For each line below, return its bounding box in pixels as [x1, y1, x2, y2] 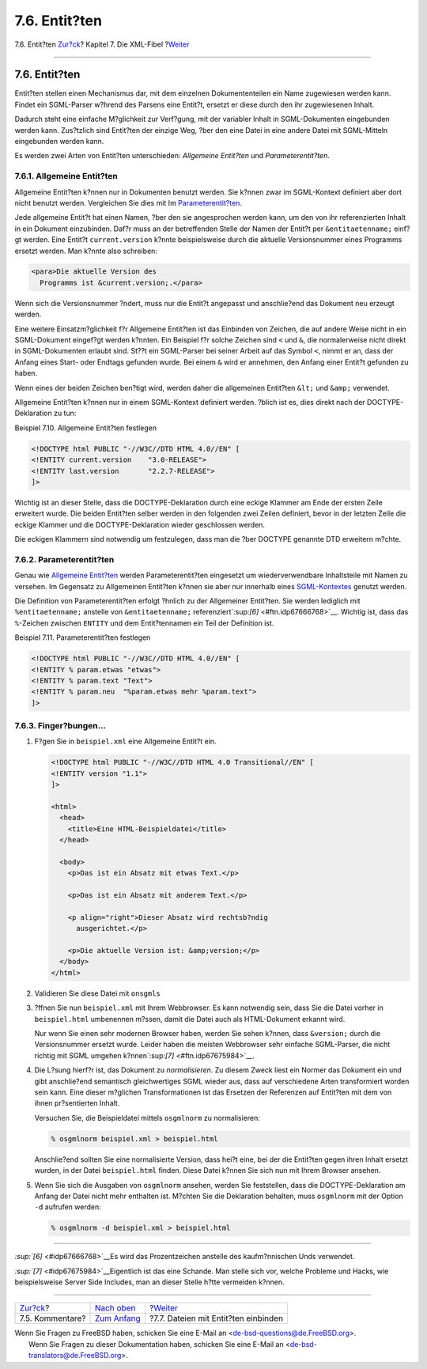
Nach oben [94, 1303, 136, 1314]
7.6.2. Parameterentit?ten [14, 554, 115, 565]
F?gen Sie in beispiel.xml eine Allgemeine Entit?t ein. [34, 736, 217, 747]
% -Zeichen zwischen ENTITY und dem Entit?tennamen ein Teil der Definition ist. [14, 618, 274, 628]
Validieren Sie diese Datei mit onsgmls [34, 989, 161, 998]
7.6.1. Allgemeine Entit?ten [14, 171, 118, 182]
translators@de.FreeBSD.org [28, 1351, 122, 1360]
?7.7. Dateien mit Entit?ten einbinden [149, 1313, 284, 1324]
